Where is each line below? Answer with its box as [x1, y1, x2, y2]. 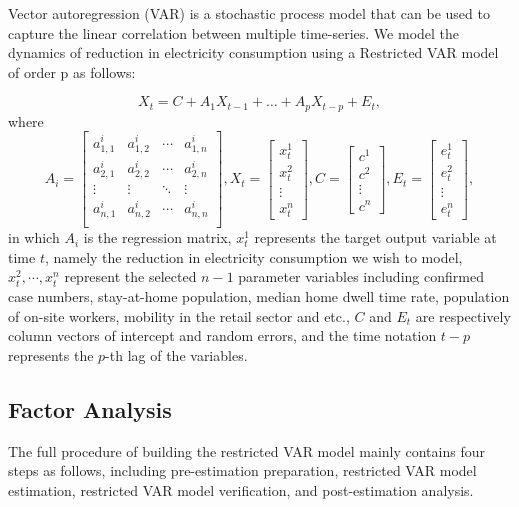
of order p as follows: [8, 61, 136, 82]
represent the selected [64, 266, 197, 287]
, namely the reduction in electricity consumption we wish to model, [44, 246, 463, 267]
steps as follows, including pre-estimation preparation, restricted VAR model [8, 460, 477, 481]
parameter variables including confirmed [238, 266, 484, 287]
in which [8, 227, 60, 248]
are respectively [415, 305, 511, 326]
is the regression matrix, [83, 227, 232, 248]
